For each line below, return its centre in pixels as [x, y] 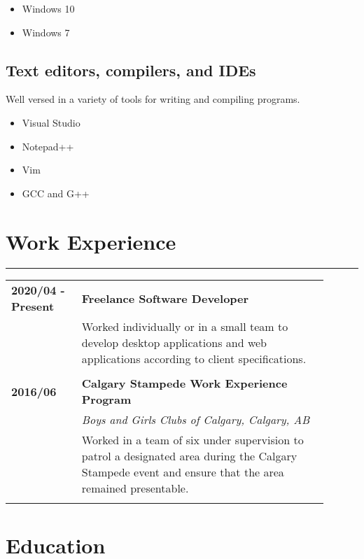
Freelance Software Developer [165, 298]
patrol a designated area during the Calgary [189, 456]
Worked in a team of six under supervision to [192, 440]
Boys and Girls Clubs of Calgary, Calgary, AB [196, 420]
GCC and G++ [56, 193]
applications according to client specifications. [194, 359]
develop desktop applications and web [174, 343]
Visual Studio [51, 122]
